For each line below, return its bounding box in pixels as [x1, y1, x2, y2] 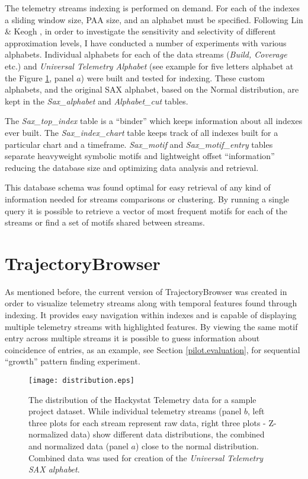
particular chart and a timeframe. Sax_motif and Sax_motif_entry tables [5, 138, 273, 150]
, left [248, 405, 265, 417]
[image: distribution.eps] [28, 376, 134, 385]
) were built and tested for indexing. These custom [81, 71, 265, 84]
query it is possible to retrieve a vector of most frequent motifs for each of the [5, 204, 287, 217]
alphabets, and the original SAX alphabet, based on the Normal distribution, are [5, 83, 299, 96]
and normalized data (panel [28, 440, 129, 452]
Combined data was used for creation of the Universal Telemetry [28, 451, 263, 464]
